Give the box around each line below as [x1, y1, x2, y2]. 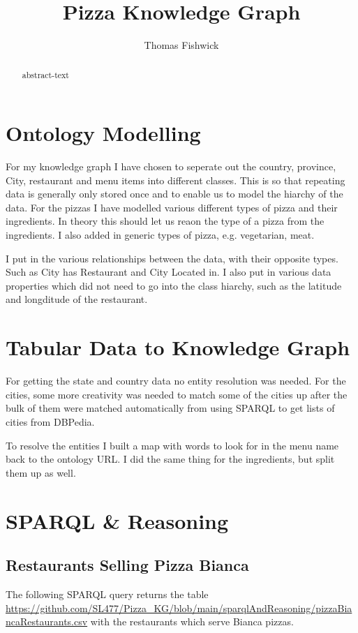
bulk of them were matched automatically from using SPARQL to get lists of [6, 401, 335, 415]
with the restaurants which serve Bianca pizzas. [90, 614, 294, 629]
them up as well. [6, 465, 76, 479]
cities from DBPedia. [6, 414, 95, 429]
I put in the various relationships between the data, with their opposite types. [6, 251, 338, 265]
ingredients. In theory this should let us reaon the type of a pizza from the [6, 214, 325, 228]
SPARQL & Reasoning [6, 506, 229, 535]
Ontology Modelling [6, 119, 201, 147]
